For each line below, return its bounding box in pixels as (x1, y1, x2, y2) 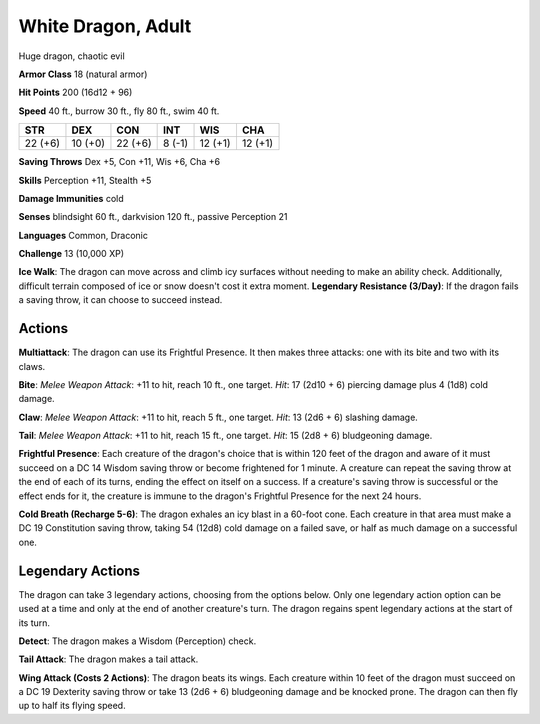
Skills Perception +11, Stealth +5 (18, 174, 152, 186)
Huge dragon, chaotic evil (18, 50, 125, 62)
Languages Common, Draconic (18, 229, 149, 241)
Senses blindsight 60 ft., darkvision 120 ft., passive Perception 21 (18, 211, 288, 223)
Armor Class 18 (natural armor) (18, 68, 148, 80)
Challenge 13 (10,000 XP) (18, 248, 125, 260)
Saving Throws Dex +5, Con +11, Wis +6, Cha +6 (18, 156, 220, 168)
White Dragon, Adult (18, 15, 192, 37)
